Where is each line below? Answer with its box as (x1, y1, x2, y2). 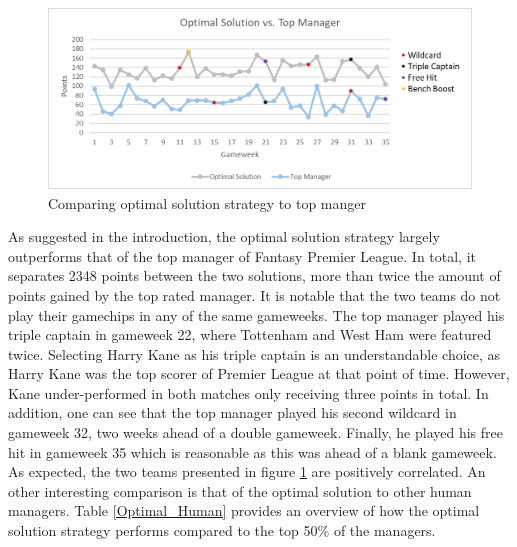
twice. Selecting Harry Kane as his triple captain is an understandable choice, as (8, 343, 501, 364)
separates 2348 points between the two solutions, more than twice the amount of (8, 265, 501, 286)
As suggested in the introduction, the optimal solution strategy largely (8, 226, 440, 247)
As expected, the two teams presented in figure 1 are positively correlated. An (8, 461, 486, 482)
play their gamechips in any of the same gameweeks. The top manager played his (8, 304, 505, 325)
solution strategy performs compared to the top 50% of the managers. (8, 520, 436, 541)
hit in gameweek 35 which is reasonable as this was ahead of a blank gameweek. (8, 441, 497, 462)
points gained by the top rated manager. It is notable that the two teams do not (8, 284, 501, 305)
